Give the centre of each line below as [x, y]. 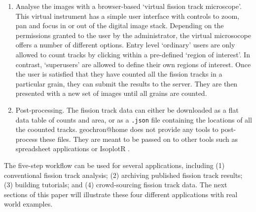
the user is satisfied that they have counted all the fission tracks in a [119, 74]
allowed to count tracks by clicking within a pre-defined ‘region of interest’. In [133, 54]
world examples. [28, 204]
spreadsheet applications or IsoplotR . [73, 148]
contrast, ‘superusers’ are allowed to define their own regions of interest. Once [133, 64]
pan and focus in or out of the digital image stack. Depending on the [120, 25]
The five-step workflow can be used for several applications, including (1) [114, 165]
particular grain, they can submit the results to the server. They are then [127, 83]
